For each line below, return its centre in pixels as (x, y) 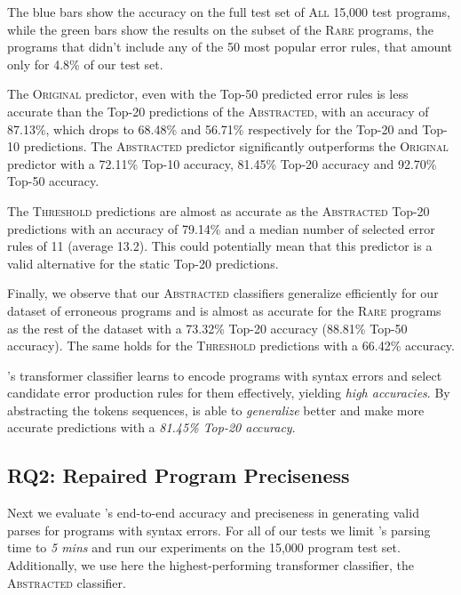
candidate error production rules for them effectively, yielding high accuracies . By (229, 393)
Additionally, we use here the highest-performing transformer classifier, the (211, 565)
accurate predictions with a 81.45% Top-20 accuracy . (151, 427)
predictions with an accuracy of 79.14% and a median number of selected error (221, 228)
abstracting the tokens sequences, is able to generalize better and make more (216, 410)
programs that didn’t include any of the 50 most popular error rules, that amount (230, 47)
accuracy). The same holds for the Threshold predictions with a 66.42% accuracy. (231, 346)
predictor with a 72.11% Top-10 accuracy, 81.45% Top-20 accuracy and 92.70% (222, 163)
